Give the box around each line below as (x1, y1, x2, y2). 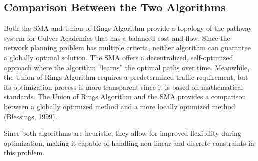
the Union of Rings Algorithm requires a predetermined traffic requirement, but (4, 72, 248, 82)
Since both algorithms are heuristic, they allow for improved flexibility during (4, 128, 241, 138)
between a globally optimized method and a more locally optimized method (4, 101, 235, 111)
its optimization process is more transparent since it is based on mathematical (4, 81, 243, 92)
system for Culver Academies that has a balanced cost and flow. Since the (4, 32, 230, 43)
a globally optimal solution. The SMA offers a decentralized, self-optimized (4, 52, 233, 62)
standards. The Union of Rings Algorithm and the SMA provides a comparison (4, 91, 246, 102)
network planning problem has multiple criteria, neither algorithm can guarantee (4, 42, 251, 53)
